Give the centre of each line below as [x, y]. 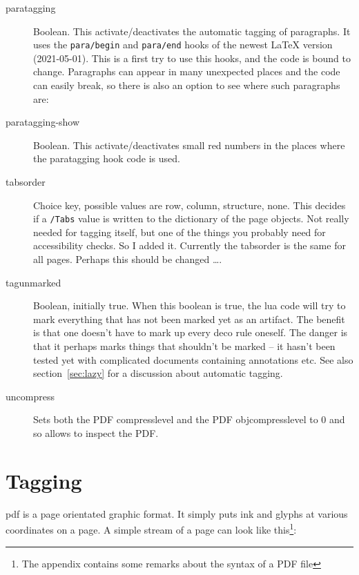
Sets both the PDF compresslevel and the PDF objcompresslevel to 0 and [189, 419]
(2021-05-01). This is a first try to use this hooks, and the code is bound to [192, 58]
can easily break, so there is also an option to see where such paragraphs [187, 85]
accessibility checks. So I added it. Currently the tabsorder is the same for [190, 245]
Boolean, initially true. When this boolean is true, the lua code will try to [190, 305]
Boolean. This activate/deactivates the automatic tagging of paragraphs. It [192, 31]
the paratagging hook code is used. [107, 158]
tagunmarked [33, 282]
